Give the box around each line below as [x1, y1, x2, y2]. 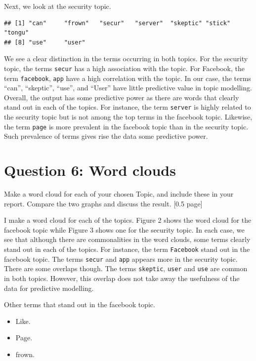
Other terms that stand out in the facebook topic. [4, 299, 155, 310]
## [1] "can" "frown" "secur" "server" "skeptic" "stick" [4, 19, 231, 27]
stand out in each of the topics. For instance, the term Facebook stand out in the [4, 244, 250, 254]
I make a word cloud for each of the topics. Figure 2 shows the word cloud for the [4, 215, 252, 225]
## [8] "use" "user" [4, 39, 85, 46]
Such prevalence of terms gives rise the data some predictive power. [4, 131, 208, 141]
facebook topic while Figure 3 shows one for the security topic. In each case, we [4, 224, 245, 235]
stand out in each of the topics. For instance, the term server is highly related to [4, 102, 251, 112]
